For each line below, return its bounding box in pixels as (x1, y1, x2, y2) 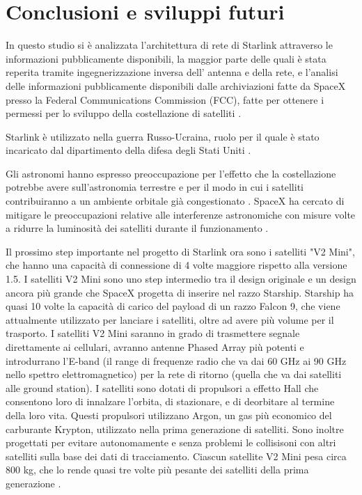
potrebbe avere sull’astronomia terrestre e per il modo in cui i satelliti (6, 180, 304, 194)
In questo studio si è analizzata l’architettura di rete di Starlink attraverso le (6, 38, 333, 52)
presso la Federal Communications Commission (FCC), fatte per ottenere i (6, 92, 324, 107)
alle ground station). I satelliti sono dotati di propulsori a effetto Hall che (6, 380, 319, 395)
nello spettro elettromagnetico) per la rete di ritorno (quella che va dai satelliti (6, 367, 342, 382)
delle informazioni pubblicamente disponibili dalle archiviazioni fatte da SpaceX (6, 78, 346, 93)
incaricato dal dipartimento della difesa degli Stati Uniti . (6, 143, 251, 157)
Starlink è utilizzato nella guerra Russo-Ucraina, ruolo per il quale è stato (6, 129, 320, 143)
